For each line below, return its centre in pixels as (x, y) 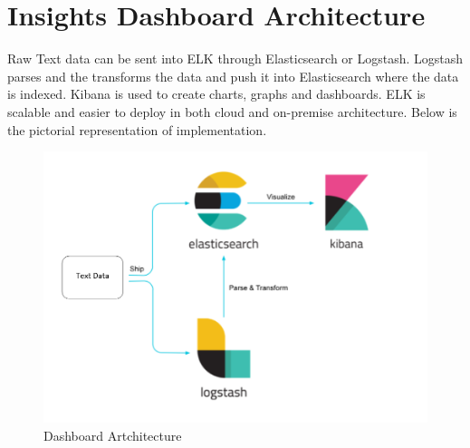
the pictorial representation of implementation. (137, 129)
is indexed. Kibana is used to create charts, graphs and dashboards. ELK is (216, 94)
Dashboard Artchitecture (113, 436)
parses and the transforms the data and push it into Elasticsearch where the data (233, 76)
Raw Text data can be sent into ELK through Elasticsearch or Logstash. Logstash (235, 58)
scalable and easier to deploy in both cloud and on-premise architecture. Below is (232, 111)
